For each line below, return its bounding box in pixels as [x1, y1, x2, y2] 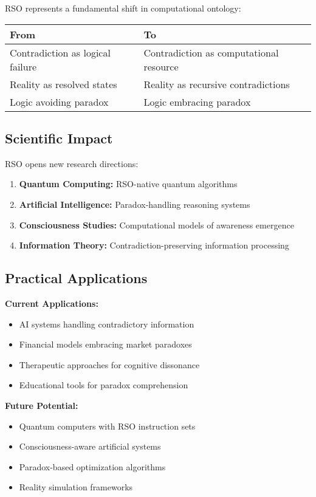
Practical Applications [5, 269, 148, 287]
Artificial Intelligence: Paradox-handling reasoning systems [19, 197, 250, 210]
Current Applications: [5, 296, 98, 309]
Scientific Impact [5, 128, 113, 147]
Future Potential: [5, 399, 78, 411]
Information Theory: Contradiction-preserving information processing [19, 239, 289, 252]
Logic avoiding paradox [10, 94, 109, 109]
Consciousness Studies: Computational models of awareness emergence [19, 218, 294, 231]
